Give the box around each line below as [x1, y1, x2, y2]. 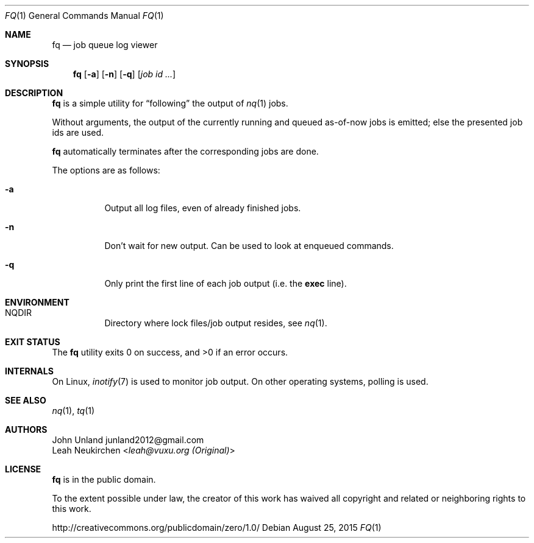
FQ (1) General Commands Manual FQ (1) [5, 10, 164, 21]
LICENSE [5, 464, 41, 474]
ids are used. [52, 127, 104, 138]
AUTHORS [5, 424, 48, 435]
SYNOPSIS [5, 58, 49, 69]
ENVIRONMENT [5, 297, 69, 307]
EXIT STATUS [5, 337, 60, 347]
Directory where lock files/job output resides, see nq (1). [104, 318, 327, 328]
